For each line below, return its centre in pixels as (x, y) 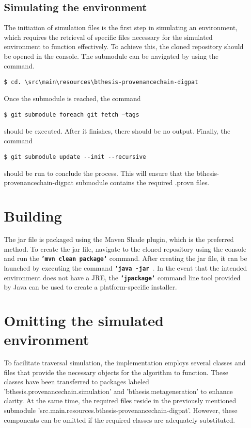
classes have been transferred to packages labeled (77, 382)
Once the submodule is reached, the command (72, 98)
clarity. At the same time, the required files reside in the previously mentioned (120, 401)
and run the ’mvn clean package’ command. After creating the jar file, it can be (125, 258)
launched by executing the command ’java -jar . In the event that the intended (125, 267)
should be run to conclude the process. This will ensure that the (99, 173)
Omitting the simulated (84, 320)
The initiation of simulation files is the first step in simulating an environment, (121, 27)
